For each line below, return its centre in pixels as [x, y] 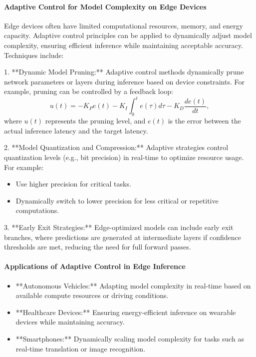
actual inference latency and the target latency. [76, 130]
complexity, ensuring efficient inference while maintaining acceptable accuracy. [124, 45]
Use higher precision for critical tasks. [73, 184]
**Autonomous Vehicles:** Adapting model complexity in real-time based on [133, 285]
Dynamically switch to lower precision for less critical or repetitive [117, 200]
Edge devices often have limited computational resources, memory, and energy [124, 25]
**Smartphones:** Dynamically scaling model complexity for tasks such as [130, 338]
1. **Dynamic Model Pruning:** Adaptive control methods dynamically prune [124, 72]
